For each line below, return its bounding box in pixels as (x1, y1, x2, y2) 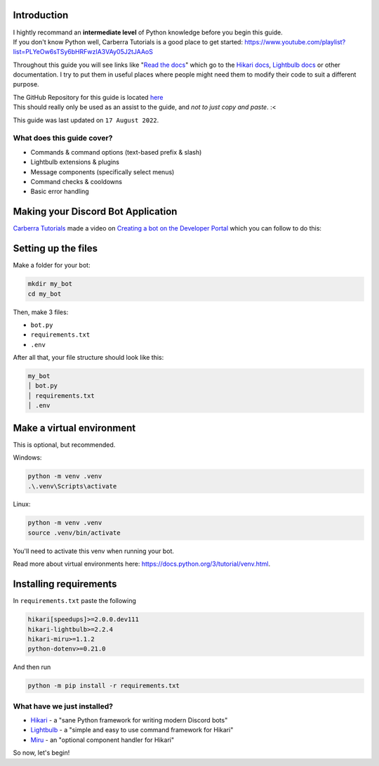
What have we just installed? (13, 701, 114, 711)
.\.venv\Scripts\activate (27, 482, 117, 490)
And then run (13, 663, 51, 671)
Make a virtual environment (13, 422, 136, 434)
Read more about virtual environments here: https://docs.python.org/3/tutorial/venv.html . (13, 559, 271, 569)
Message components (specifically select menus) (30, 167, 175, 176)
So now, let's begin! (13, 748, 70, 757)
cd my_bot (27, 290, 62, 298)
